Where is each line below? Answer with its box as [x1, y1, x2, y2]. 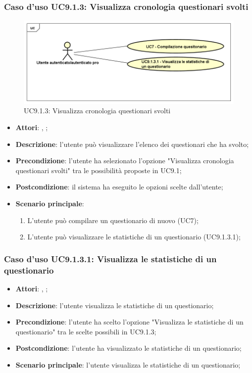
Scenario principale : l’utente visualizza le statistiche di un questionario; [15, 359, 241, 370]
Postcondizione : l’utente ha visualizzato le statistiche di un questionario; [15, 343, 242, 353]
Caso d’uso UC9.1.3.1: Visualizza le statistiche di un [4, 252, 217, 265]
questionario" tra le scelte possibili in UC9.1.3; [15, 326, 156, 336]
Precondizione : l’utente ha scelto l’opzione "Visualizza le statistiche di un [15, 317, 244, 327]
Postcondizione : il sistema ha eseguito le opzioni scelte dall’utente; [15, 182, 223, 192]
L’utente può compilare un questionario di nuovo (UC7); [27, 215, 199, 225]
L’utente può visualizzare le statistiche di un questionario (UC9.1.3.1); [27, 232, 241, 242]
